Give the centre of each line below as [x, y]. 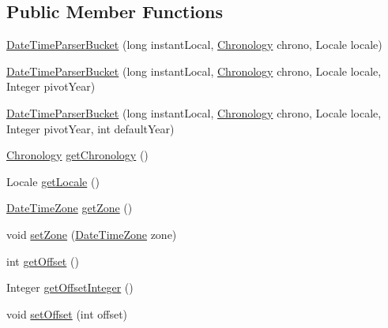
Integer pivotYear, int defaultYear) [90, 128]
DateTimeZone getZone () [70, 208]
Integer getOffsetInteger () [70, 287]
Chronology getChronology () [77, 155]
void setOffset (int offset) [67, 313]
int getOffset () [43, 261]
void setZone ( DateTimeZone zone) [92, 234]
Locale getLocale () [53, 181]
